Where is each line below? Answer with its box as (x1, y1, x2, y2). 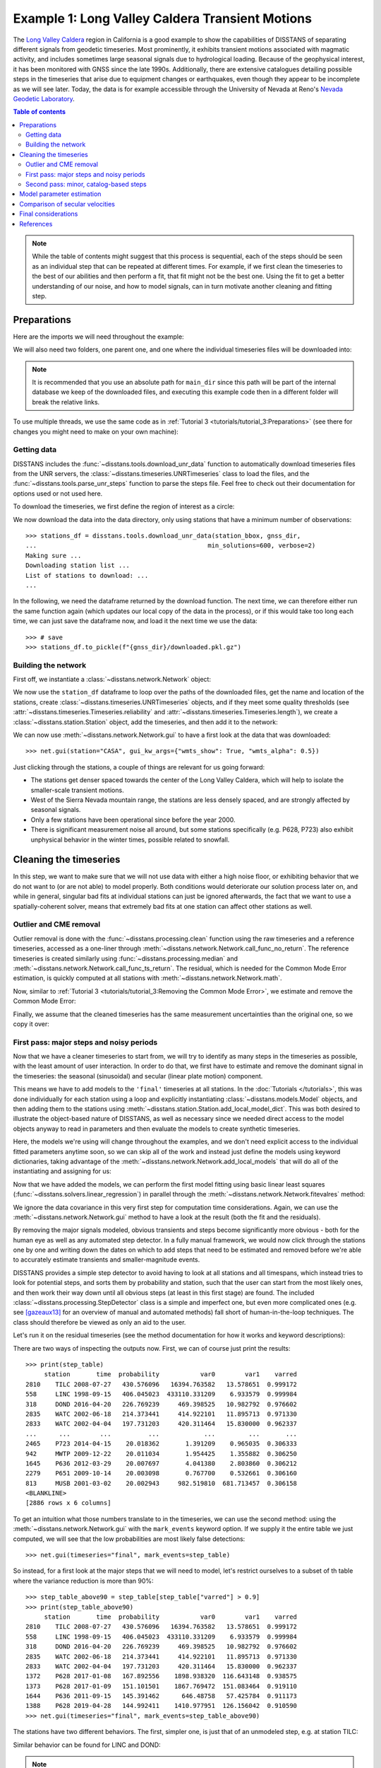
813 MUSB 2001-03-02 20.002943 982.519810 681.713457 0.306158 (25, 1479, 298, 1487)
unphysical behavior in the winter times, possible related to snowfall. (30, 835, 230, 844)
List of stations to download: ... (25, 571, 149, 579)
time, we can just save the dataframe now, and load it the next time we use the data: (13, 617, 258, 625)
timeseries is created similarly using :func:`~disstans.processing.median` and (13, 954, 238, 962)
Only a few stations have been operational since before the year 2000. (30, 815, 236, 824)
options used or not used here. (13, 489, 103, 498)
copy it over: (13, 1019, 49, 1028)
